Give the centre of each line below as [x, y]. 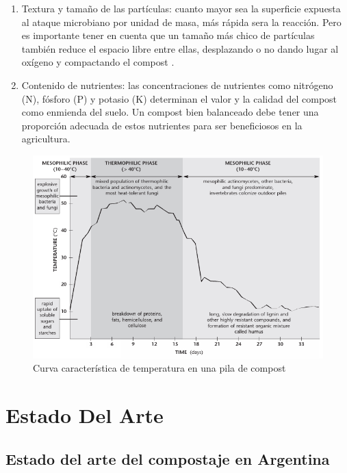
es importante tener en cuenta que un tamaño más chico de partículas [168, 35]
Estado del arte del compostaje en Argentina [168, 458]
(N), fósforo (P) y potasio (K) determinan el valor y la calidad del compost [179, 98]
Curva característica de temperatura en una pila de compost [159, 368]
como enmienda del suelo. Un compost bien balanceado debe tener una [170, 112]
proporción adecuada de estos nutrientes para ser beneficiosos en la [162, 125]
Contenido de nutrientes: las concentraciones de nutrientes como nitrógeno [177, 85]
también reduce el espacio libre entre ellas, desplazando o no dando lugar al [180, 48]
